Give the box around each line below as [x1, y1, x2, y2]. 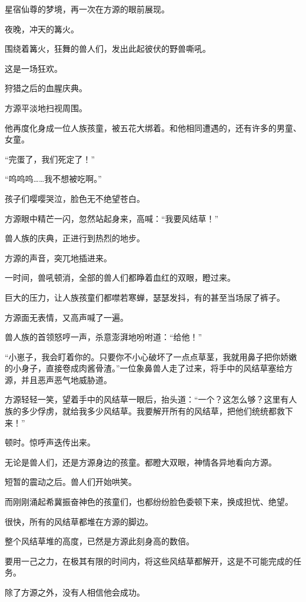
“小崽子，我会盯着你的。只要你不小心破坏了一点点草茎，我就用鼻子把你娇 [5, 350, 289, 362]
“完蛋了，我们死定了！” [5, 152, 95, 165]
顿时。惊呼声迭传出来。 [5, 436, 95, 448]
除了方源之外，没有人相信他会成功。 [5, 586, 145, 598]
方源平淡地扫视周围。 [5, 101, 87, 114]
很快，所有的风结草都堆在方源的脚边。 [5, 515, 153, 527]
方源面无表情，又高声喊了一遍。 [5, 311, 128, 323]
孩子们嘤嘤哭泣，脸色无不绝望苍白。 [5, 192, 145, 204]
